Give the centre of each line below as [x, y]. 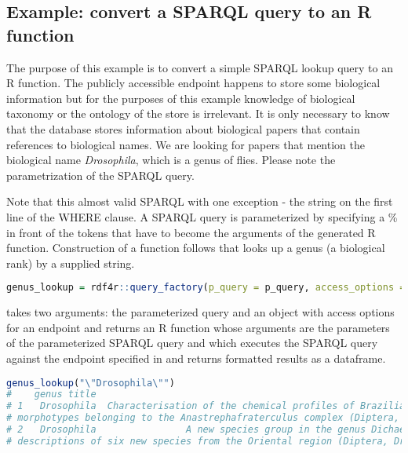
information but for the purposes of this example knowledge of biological [181, 98]
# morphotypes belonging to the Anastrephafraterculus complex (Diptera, [203, 418]
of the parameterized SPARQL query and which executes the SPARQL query [192, 343]
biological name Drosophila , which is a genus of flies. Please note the [171, 160]
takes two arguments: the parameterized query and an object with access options [200, 312]
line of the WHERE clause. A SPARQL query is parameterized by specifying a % [202, 216]
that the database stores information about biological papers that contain [183, 128]
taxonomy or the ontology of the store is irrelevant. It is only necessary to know [198, 113]
